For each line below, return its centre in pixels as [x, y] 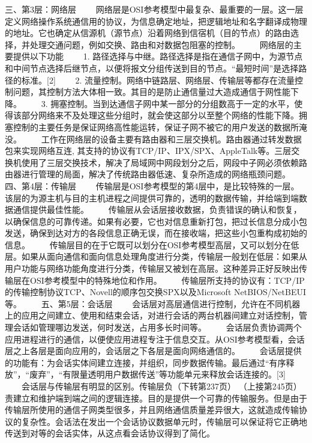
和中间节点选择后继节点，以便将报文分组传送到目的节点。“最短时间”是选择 [152, 68]
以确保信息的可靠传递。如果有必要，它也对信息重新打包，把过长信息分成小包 [156, 221]
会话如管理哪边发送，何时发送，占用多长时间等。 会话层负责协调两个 [157, 327]
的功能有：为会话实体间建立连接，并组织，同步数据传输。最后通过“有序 [145, 362]
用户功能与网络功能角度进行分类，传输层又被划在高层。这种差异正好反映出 [152, 268]
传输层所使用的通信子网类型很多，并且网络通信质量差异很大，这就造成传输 [152, 410]
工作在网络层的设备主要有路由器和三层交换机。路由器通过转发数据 [171, 139]
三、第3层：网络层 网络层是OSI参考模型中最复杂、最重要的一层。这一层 [154, 9]
